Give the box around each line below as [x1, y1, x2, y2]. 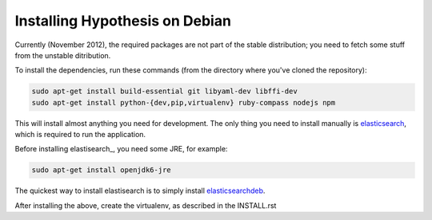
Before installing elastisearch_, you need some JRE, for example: [14, 144, 228, 154]
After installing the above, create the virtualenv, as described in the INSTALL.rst [14, 200, 277, 210]
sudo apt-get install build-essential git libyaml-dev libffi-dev [31, 87, 298, 96]
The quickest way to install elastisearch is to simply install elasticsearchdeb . [14, 186, 266, 195]
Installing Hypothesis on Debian [14, 12, 232, 29]
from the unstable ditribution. [14, 50, 111, 60]
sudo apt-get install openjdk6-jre [31, 166, 171, 175]
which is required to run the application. [14, 130, 146, 139]
